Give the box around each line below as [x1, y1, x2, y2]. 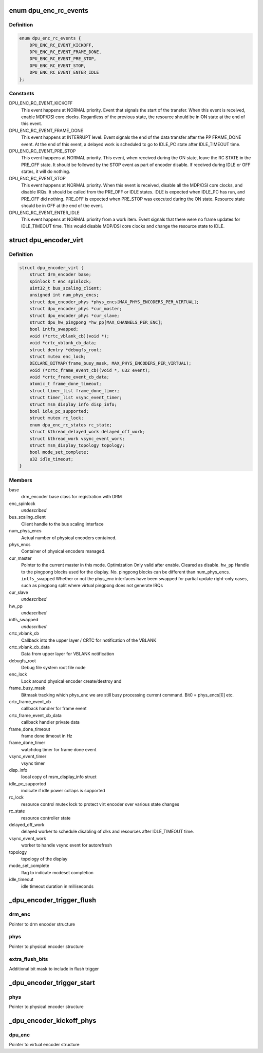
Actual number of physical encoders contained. [21, 535, 117, 541]
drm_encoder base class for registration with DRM [21, 494, 122, 500]
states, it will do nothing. [21, 168, 71, 174]
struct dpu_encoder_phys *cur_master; [29, 306, 122, 312]
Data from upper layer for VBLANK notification [21, 651, 114, 657]
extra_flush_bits [9, 955, 48, 962]
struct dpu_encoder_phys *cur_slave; [29, 313, 120, 318]
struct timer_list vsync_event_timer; [29, 395, 122, 400]
